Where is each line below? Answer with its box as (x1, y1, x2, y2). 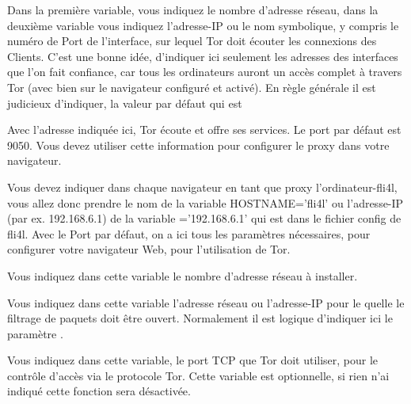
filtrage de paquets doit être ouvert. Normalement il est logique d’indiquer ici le (7, 310, 393, 326)
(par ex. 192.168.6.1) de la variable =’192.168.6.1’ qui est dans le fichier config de (7, 210, 401, 227)
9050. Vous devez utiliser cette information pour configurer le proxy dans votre (7, 136, 390, 153)
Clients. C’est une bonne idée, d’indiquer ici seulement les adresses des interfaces (7, 48, 398, 64)
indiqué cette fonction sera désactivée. (7, 383, 191, 399)
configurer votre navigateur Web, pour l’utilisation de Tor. (7, 241, 291, 257)
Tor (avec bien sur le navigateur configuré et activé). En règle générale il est (7, 78, 376, 95)
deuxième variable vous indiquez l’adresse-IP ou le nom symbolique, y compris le (7, 17, 399, 33)
